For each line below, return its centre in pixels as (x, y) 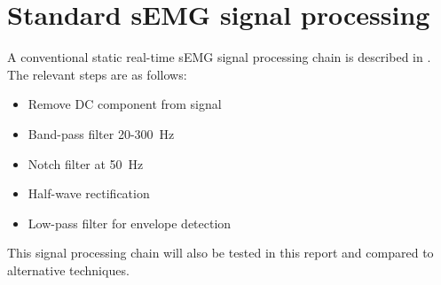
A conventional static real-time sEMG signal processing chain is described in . (219, 57)
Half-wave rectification (89, 193)
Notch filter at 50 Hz (86, 163)
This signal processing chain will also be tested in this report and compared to (220, 253)
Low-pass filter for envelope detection (130, 223)
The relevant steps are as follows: (97, 74)
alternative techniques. (68, 270)
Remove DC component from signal (125, 104)
